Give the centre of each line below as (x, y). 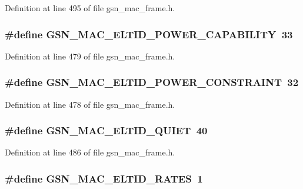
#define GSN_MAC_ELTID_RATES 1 (104, 178)
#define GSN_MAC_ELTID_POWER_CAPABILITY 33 (149, 34)
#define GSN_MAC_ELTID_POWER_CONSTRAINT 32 (152, 82)
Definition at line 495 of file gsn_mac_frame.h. (90, 8)
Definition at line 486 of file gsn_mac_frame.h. (90, 152)
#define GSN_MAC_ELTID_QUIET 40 (106, 130)
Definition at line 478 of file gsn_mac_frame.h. (90, 104)
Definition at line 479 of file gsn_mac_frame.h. (90, 56)
